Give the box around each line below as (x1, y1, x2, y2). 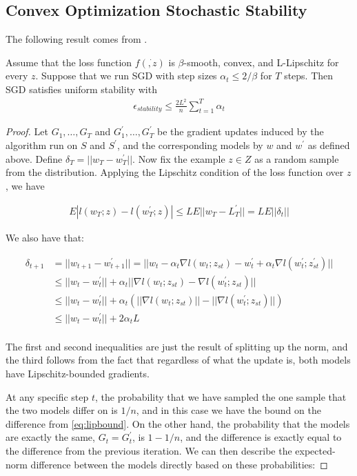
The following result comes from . (6, 32, 147, 46)
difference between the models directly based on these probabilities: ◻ (30, 457, 328, 471)
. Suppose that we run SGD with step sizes (35, 68, 217, 83)
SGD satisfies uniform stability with (6, 81, 157, 96)
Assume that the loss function (6, 54, 132, 69)
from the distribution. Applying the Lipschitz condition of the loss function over (6, 165, 344, 179)
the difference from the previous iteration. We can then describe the (6, 443, 292, 457)
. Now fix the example (132, 151, 225, 166)
